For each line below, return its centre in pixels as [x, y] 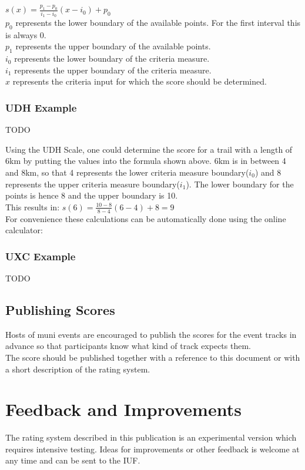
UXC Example [41, 256]
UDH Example [41, 107]
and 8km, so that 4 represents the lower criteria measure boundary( [127, 172]
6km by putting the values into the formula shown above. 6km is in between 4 [146, 161]
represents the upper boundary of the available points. [113, 46]
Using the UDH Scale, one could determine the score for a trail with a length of [149, 149]
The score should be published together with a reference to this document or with [153, 357]
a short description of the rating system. [78, 369]
